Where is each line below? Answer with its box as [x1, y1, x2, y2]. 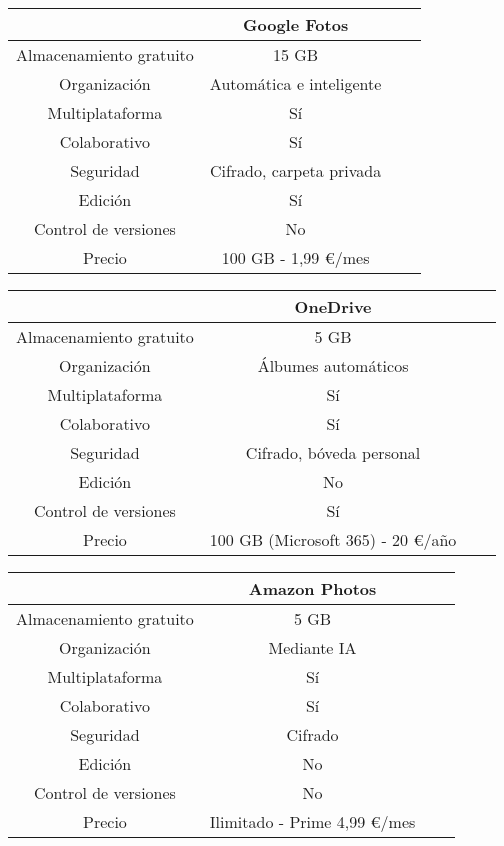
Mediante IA [268, 636, 357, 659]
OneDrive [294, 295, 372, 318]
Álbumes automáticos [257, 354, 409, 377]
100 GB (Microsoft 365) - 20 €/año [209, 528, 457, 551]
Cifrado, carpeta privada [209, 159, 382, 182]
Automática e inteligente [209, 72, 382, 95]
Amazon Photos [248, 577, 377, 600]
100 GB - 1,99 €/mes [221, 246, 370, 269]
